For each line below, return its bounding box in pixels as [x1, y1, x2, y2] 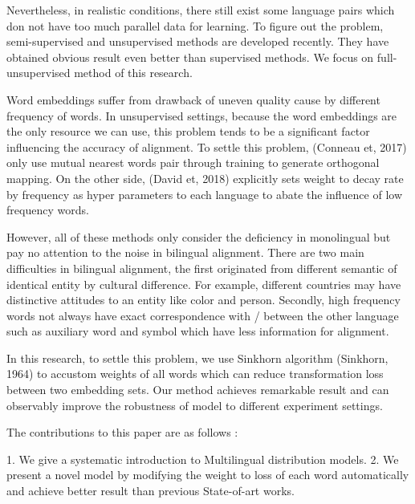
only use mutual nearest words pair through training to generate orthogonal [6, 154, 380, 171]
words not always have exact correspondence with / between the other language [6, 307, 399, 323]
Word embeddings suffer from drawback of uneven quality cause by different [6, 91, 380, 108]
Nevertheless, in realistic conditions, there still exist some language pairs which [6, 2, 395, 18]
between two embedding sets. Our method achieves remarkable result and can [6, 381, 389, 398]
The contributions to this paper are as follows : [6, 424, 238, 441]
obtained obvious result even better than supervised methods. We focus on [6, 48, 374, 65]
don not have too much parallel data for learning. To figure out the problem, [6, 17, 384, 34]
